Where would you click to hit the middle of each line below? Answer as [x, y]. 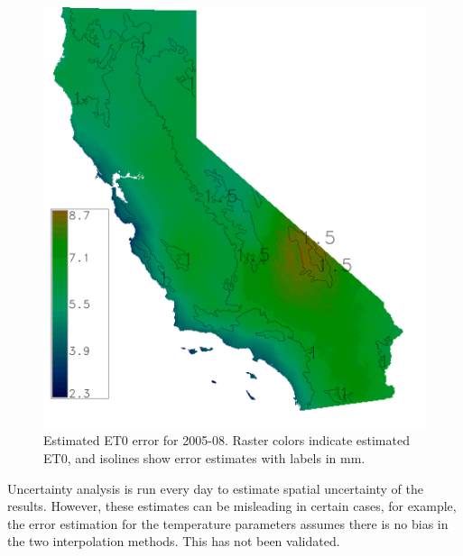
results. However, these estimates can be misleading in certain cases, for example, [232, 506]
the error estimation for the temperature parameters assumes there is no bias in [228, 523]
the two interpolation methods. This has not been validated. [174, 541]
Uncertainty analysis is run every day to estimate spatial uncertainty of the [215, 488]
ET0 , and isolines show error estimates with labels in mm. [204, 458]
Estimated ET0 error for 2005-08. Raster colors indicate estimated [227, 440]
